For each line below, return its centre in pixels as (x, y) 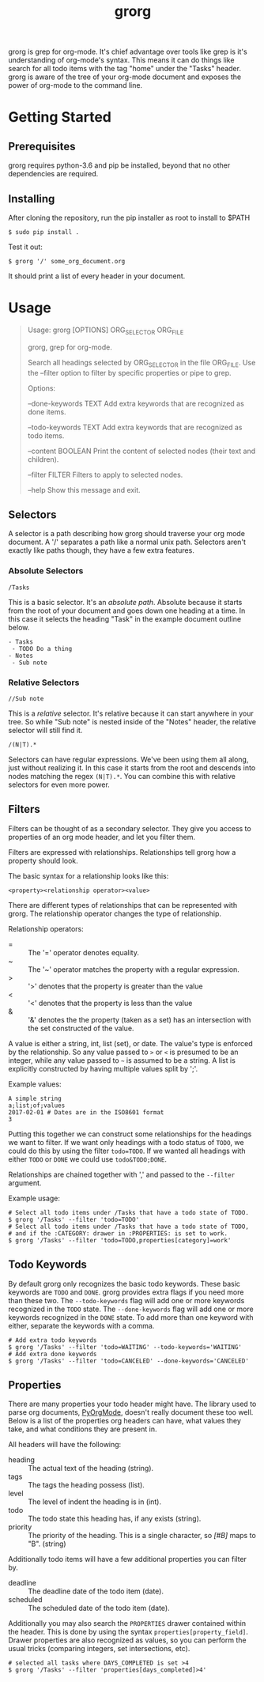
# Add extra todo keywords (53, 1340)
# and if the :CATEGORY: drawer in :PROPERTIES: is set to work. (118, 1233)
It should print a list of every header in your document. (97, 276)
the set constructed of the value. (81, 1028)
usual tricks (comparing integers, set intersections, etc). (99, 1649)
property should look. (43, 860)
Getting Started (60, 117)
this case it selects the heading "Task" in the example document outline (125, 618)
